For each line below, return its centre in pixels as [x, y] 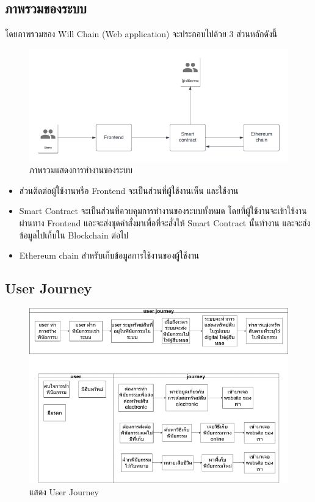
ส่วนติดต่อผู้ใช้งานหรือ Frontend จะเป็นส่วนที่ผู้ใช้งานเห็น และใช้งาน [129, 190]
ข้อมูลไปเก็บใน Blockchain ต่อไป [74, 235]
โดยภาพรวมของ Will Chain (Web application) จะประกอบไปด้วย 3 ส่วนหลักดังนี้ [141, 34]
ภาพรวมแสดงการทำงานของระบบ [81, 170]
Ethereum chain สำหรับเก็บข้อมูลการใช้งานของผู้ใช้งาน [109, 255]
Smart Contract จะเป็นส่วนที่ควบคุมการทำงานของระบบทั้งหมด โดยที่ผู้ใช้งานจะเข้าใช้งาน [163, 211]
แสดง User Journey [64, 491]
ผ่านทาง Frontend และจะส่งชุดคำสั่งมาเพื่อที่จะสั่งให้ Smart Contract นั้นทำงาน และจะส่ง [165, 223]
